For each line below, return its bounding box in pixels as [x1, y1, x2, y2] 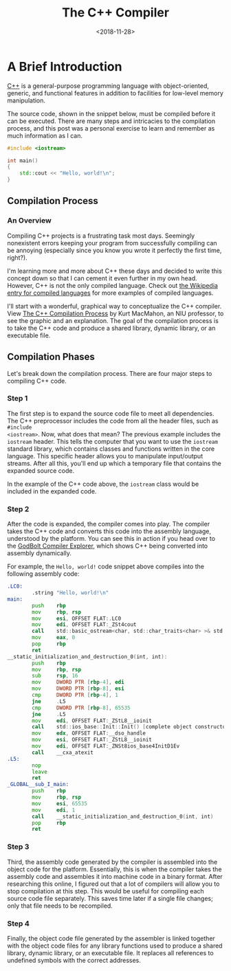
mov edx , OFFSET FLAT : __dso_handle [32, 730, 146, 737]
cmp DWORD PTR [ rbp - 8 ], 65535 [32, 704, 131, 711]
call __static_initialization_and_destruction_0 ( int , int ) [32, 813, 214, 820]
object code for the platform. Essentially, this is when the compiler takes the [7, 864, 222, 873]
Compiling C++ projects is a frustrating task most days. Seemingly [7, 232, 195, 240]
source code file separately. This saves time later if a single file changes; [7, 894, 213, 902]
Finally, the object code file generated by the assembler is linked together [7, 934, 215, 942]
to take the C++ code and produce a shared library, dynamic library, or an [7, 324, 216, 332]
